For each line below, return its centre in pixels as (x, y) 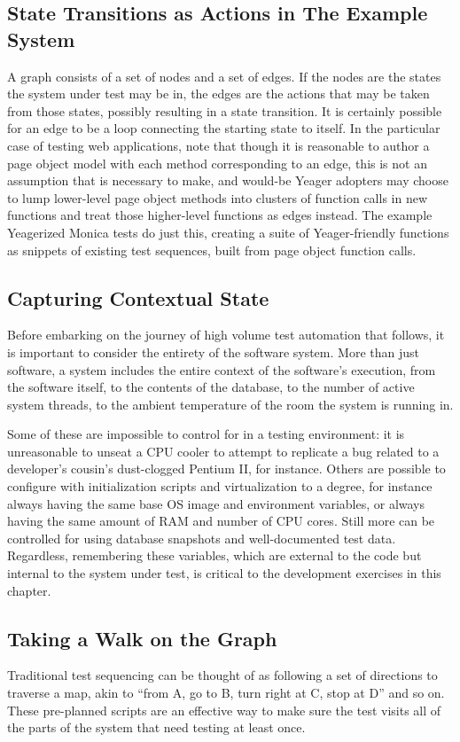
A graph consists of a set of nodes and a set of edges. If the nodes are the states (224, 76)
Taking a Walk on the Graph (142, 638)
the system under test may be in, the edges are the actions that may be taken (218, 94)
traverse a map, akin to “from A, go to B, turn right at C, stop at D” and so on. (226, 693)
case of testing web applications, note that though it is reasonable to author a (218, 145)
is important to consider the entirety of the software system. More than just (213, 351)
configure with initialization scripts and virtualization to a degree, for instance (220, 486)
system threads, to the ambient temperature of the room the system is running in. (230, 404)
